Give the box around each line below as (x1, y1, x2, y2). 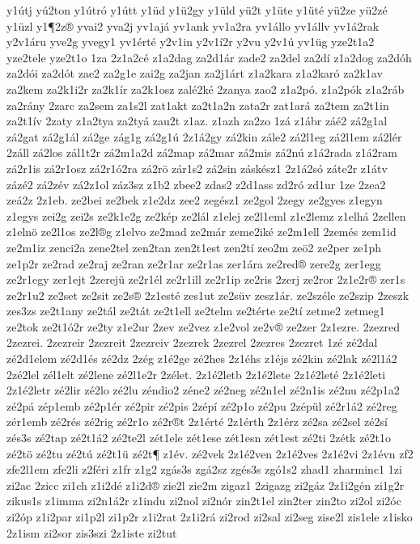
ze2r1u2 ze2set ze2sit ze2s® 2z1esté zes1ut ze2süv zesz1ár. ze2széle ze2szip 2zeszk (6, 286, 409, 303)
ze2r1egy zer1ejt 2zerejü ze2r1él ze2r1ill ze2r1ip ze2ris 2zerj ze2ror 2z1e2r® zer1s (6, 271, 405, 288)
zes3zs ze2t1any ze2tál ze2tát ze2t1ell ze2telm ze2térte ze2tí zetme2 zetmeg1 (6, 302, 385, 319)
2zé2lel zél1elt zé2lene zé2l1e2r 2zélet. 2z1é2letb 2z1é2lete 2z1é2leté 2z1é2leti (6, 365, 386, 382)
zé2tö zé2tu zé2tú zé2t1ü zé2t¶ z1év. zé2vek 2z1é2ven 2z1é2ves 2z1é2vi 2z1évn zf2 (6, 445, 414, 462)
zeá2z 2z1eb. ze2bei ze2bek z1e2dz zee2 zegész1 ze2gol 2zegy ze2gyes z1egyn (6, 192, 383, 209)
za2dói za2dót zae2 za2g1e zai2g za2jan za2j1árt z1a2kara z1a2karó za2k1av (6, 65, 383, 82)
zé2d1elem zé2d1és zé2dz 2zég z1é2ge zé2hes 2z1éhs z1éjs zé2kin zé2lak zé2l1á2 (6, 350, 397, 367)
